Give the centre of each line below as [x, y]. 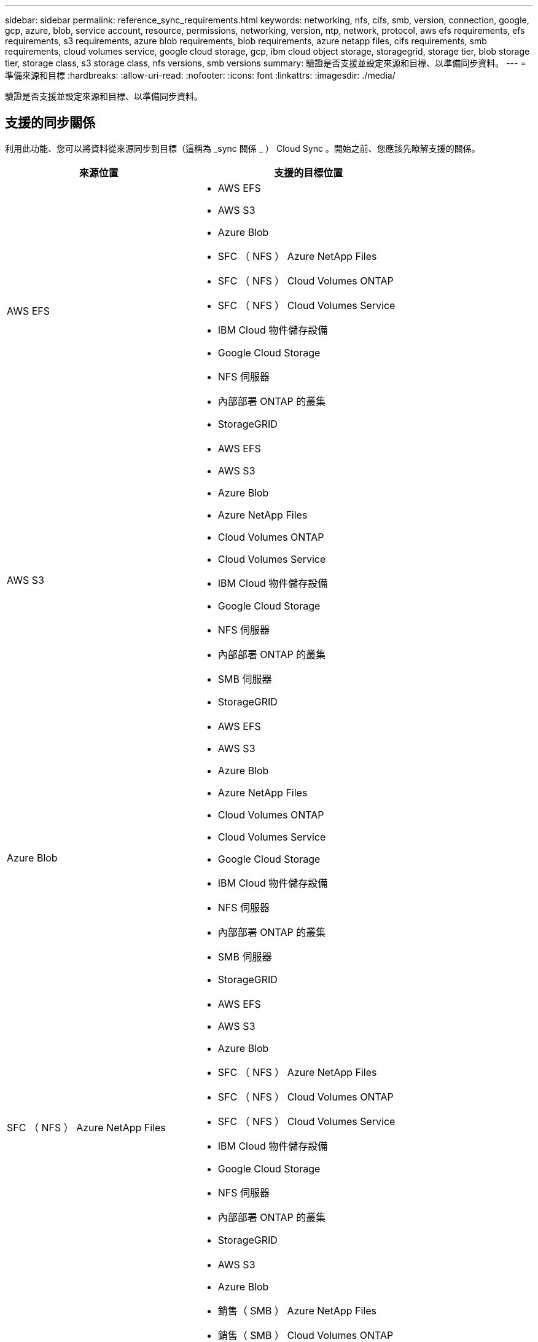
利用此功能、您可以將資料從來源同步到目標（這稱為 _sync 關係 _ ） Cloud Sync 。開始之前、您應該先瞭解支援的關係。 [243, 148]
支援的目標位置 [309, 172]
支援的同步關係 [50, 123]
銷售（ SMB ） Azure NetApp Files [297, 1310]
